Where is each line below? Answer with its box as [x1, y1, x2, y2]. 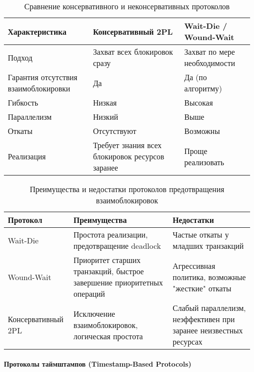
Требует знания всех [93, 139, 162, 151]
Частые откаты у [172, 229, 229, 240]
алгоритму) [184, 83, 222, 94]
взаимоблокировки [8, 83, 70, 94]
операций [73, 288, 105, 299]
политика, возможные [172, 271, 246, 283]
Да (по [184, 71, 207, 83]
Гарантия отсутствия [8, 71, 78, 83]
